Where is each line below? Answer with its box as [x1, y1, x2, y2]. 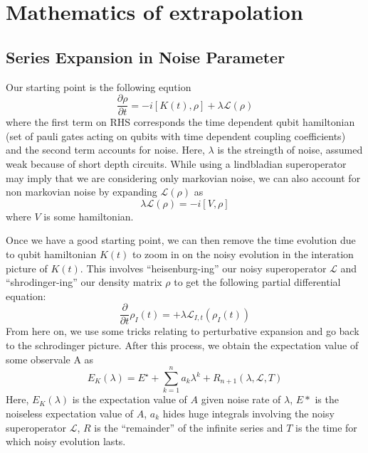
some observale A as [6, 351, 94, 366]
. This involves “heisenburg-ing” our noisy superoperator [80, 260, 327, 275]
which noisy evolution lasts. [6, 434, 126, 449]
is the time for [295, 420, 357, 435]
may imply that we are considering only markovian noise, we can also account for [6, 170, 361, 185]
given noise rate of [201, 392, 281, 407]
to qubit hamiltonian [6, 246, 97, 261]
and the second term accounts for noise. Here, [6, 142, 205, 157]
